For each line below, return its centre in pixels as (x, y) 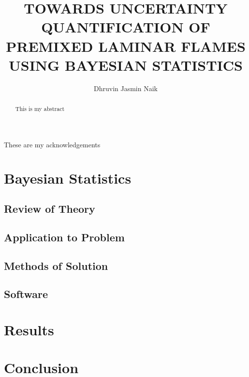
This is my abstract (40, 109)
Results (29, 330)
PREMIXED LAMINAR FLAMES (126, 46)
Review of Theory (50, 209)
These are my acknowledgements (52, 144)
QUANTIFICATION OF (126, 27)
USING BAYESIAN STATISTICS (126, 65)
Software (26, 294)
